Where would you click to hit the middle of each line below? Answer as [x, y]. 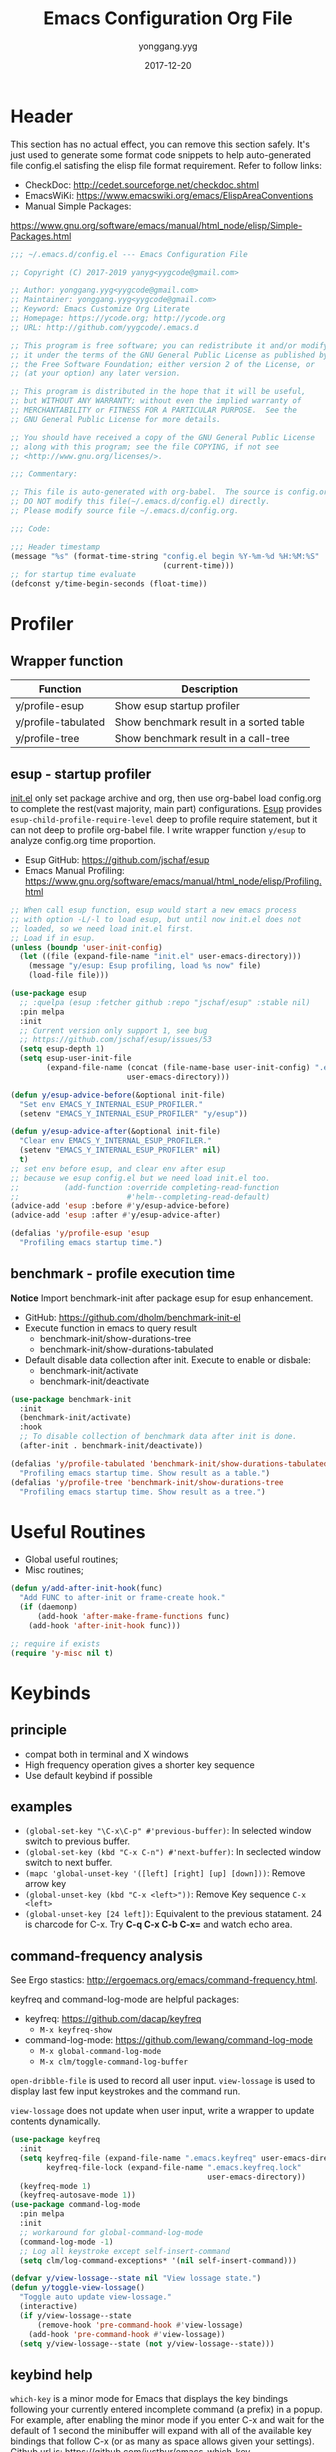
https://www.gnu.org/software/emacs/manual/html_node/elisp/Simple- [156, 225]
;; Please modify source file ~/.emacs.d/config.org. [125, 511]
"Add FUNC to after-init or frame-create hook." [122, 1598]
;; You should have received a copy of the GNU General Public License [162, 437]
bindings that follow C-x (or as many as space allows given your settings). [162, 2441]
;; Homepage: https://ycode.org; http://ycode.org [118, 318]
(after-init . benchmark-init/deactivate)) [111, 1446]
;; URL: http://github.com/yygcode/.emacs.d [104, 327]
